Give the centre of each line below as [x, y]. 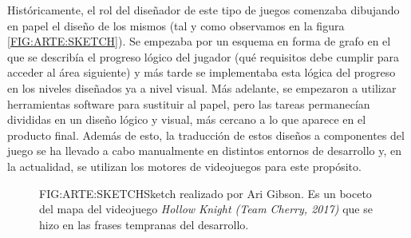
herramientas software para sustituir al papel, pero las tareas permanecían [189, 103]
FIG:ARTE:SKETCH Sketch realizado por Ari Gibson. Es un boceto [205, 193]
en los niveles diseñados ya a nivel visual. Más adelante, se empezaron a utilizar [202, 87]
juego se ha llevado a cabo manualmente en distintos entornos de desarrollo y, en [204, 151]
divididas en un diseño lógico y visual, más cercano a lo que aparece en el [187, 119]
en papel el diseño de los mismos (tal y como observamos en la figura [176, 25]
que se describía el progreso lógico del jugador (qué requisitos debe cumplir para [204, 56]
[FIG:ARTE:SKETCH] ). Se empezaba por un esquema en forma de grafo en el [199, 41]
